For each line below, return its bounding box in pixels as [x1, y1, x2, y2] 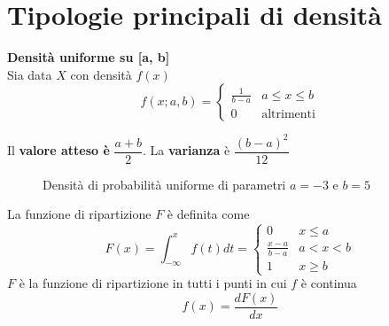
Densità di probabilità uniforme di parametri [43, 175, 286, 193]
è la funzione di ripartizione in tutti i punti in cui [19, 274, 287, 291]
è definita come [167, 205, 250, 223]
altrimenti [261, 107, 315, 120]
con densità [70, 65, 132, 83]
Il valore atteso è [7, 141, 110, 159]
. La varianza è [143, 141, 230, 159]
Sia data [7, 65, 52, 83]
